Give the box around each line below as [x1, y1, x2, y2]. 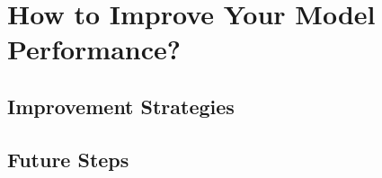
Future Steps [7, 145, 129, 173]
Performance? [7, 31, 181, 67]
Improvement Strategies [7, 92, 235, 120]
